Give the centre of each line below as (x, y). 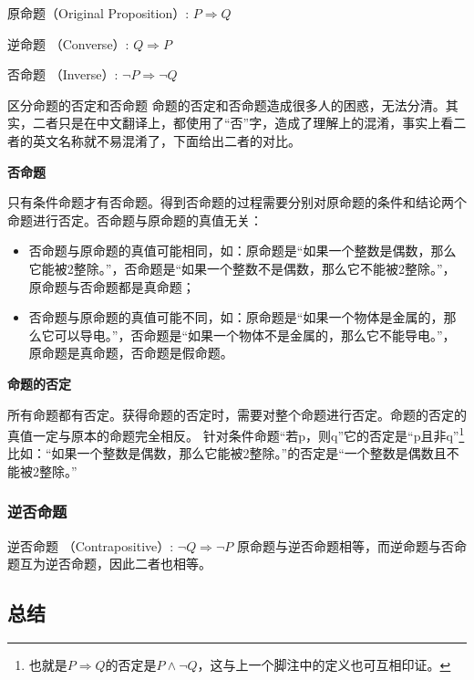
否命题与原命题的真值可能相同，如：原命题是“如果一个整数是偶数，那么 (242, 251)
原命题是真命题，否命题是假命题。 (131, 353)
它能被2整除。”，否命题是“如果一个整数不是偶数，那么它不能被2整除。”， (242, 268)
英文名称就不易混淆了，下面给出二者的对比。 (166, 140)
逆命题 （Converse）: (68, 43)
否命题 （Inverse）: (63, 74)
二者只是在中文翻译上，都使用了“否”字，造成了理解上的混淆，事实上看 (243, 123)
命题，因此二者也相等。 (141, 564)
